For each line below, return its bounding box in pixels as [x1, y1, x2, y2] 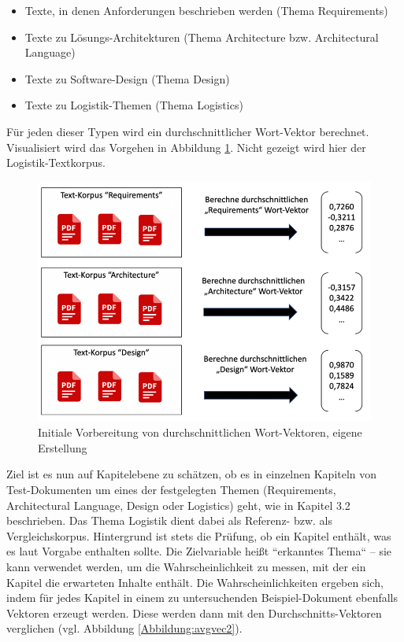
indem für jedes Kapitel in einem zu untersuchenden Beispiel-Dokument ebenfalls [6, 589, 398, 606]
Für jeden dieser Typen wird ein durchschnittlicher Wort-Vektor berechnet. [6, 123, 369, 139]
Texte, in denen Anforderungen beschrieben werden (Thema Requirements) [24, 2, 388, 18]
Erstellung [38, 439, 87, 456]
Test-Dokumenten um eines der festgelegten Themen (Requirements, [6, 481, 336, 497]
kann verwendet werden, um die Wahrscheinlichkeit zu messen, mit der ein [6, 558, 366, 574]
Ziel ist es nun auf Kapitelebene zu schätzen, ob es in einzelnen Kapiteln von [6, 466, 377, 482]
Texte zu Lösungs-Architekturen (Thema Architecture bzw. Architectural [24, 28, 379, 45]
